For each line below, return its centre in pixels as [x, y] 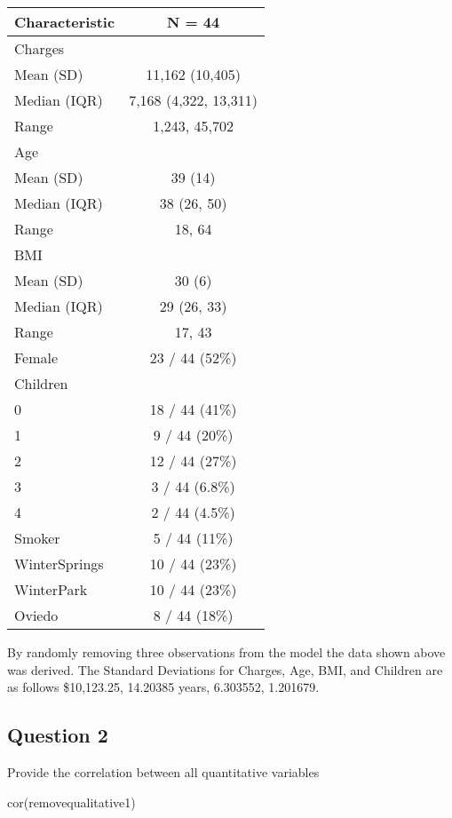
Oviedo [36, 615]
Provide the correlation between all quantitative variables [163, 771]
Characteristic [65, 22]
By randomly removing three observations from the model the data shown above [226, 652]
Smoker [37, 538]
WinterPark [51, 589]
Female [36, 357]
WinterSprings [59, 564]
